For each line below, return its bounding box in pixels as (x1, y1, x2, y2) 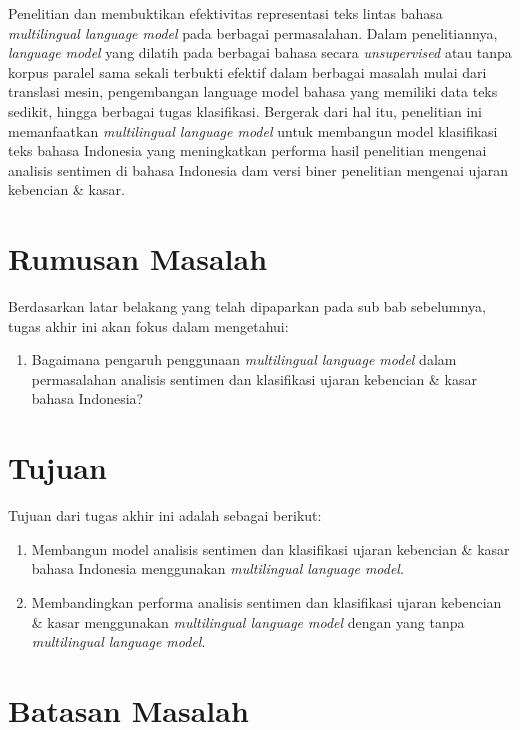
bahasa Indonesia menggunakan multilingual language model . (31, 558, 404, 579)
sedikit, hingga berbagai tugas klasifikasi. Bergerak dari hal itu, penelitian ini (8, 100, 483, 121)
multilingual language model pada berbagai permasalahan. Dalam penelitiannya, (8, 22, 498, 43)
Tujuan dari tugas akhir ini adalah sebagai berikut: (8, 505, 322, 526)
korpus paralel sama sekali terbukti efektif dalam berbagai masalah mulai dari (8, 61, 487, 82)
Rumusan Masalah (8, 238, 268, 279)
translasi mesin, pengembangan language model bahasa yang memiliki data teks (8, 81, 498, 102)
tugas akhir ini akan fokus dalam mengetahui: (8, 315, 289, 336)
